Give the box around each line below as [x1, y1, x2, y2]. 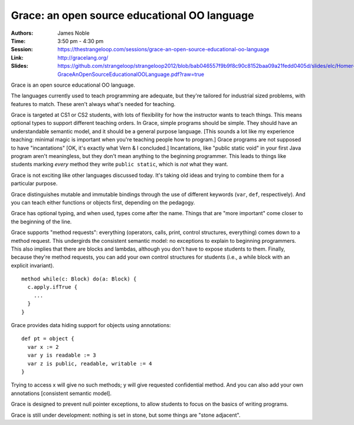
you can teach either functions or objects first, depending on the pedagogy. [11, 199, 195, 206]
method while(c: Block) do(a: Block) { [21, 276, 137, 282]
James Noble [57, 29, 90, 37]
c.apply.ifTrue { [27, 284, 78, 291]
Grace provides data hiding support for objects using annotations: [11, 322, 171, 329]
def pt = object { [21, 335, 75, 342]
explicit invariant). [11, 262, 54, 269]
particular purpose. [11, 180, 58, 187]
